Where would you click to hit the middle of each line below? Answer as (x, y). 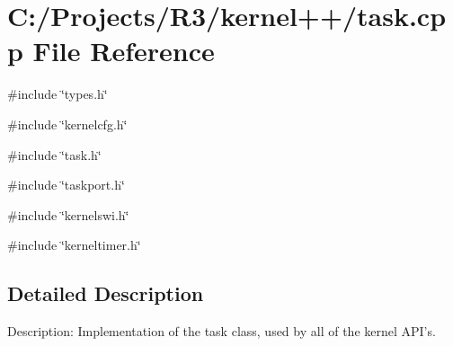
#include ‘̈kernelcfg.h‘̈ (67, 124)
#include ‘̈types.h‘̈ (58, 94)
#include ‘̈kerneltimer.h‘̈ (74, 245)
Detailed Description (106, 293)
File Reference (124, 51)
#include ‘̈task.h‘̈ (54, 154)
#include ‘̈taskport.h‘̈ (66, 185)
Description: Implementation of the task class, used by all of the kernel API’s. (222, 331)
